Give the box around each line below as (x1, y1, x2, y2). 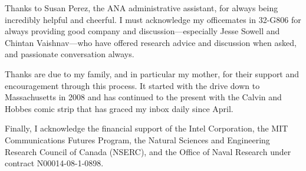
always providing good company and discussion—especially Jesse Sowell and (5, 25, 280, 37)
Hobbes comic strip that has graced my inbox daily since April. (5, 102, 233, 114)
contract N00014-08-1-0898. (5, 157, 104, 169)
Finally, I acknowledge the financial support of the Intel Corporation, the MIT (5, 122, 288, 134)
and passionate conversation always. (5, 48, 134, 60)
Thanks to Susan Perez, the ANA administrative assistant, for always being (5, 2, 278, 14)
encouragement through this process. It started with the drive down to (5, 79, 260, 91)
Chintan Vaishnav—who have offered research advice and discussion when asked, (5, 36, 297, 48)
